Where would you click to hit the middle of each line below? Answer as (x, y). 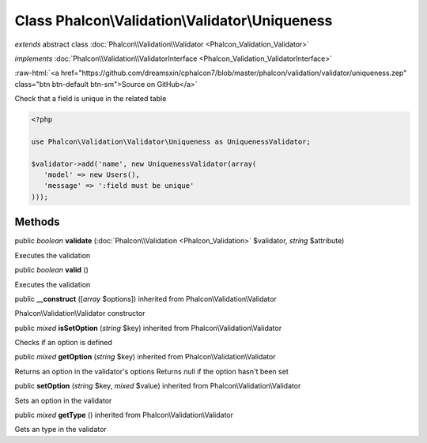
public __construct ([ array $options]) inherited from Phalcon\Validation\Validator (145, 298)
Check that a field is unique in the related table (91, 99)
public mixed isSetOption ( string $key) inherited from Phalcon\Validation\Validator (148, 328)
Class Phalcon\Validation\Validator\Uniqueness (174, 21)
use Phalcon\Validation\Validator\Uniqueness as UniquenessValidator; (171, 141)
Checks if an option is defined (63, 343)
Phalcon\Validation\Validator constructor (80, 313)
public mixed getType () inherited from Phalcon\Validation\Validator (124, 415)
